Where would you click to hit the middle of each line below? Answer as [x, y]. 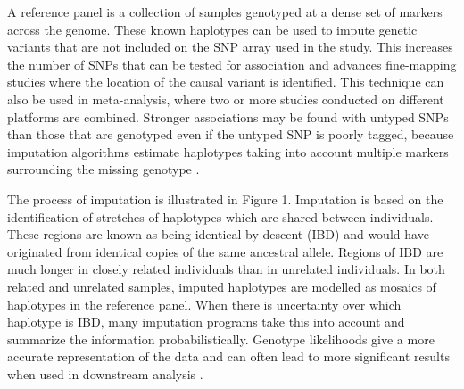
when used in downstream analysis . [105, 373]
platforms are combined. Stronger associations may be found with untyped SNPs [228, 116]
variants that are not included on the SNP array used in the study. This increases [230, 47]
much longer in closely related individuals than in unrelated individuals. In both [226, 269]
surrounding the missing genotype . [104, 169]
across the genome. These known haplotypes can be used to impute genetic [212, 29]
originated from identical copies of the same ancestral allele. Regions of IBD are [225, 251]
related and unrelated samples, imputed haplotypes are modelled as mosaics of [222, 286]
